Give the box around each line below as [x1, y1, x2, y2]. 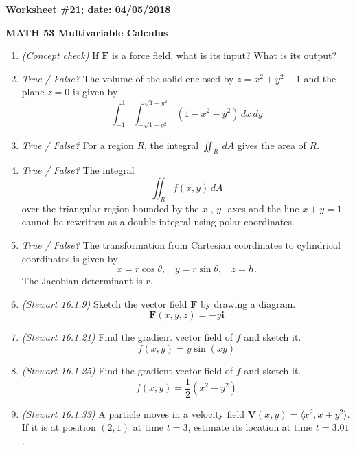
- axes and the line [221, 201, 299, 215]
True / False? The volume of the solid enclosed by [21, 71, 234, 85]
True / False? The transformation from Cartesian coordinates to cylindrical [21, 238, 341, 252]
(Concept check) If [21, 48, 99, 63]
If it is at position [21, 420, 96, 434]
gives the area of [237, 137, 306, 152]
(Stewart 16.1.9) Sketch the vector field [21, 296, 187, 311]
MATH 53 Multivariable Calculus [5, 25, 168, 39]
